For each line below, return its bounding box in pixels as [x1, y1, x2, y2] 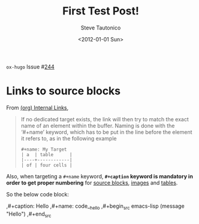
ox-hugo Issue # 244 [6, 63, 55, 70]
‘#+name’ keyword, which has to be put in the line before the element [20, 128, 193, 136]
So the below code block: [6, 190, 70, 198]
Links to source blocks [6, 84, 121, 98]
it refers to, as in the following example [20, 135, 117, 142]
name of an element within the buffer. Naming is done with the [20, 122, 175, 129]
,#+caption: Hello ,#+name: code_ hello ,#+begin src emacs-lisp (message [6, 202, 185, 211]
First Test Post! [62, 4, 140, 18]
